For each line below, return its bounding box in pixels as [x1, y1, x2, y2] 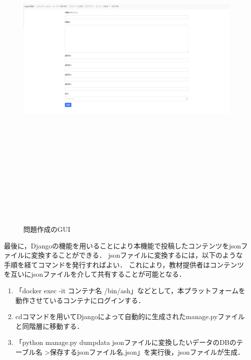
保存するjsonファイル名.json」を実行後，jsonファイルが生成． [50, 347, 245, 357]
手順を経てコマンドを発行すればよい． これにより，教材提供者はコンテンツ [4, 259, 244, 269]
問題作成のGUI [23, 224, 71, 234]
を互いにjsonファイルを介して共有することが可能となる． [4, 269, 186, 279]
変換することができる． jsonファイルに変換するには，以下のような [31, 250, 243, 260]
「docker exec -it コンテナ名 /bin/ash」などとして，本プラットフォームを [15, 285, 246, 296]
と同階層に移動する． [15, 321, 84, 331]
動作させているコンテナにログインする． [15, 295, 145, 305]
